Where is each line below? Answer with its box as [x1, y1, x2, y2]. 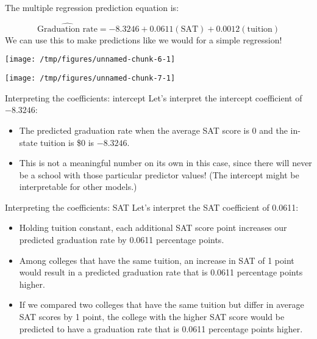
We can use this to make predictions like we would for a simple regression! [5, 33, 282, 46]
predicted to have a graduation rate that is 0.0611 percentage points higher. [19, 322, 303, 335]
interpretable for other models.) [19, 180, 137, 193]
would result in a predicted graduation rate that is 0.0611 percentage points [19, 266, 303, 279]
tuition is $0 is [40, 136, 94, 148]
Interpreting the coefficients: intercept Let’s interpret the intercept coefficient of [5, 91, 302, 104]
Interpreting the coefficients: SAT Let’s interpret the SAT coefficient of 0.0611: [5, 200, 299, 213]
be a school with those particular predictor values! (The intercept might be [19, 168, 299, 181]
